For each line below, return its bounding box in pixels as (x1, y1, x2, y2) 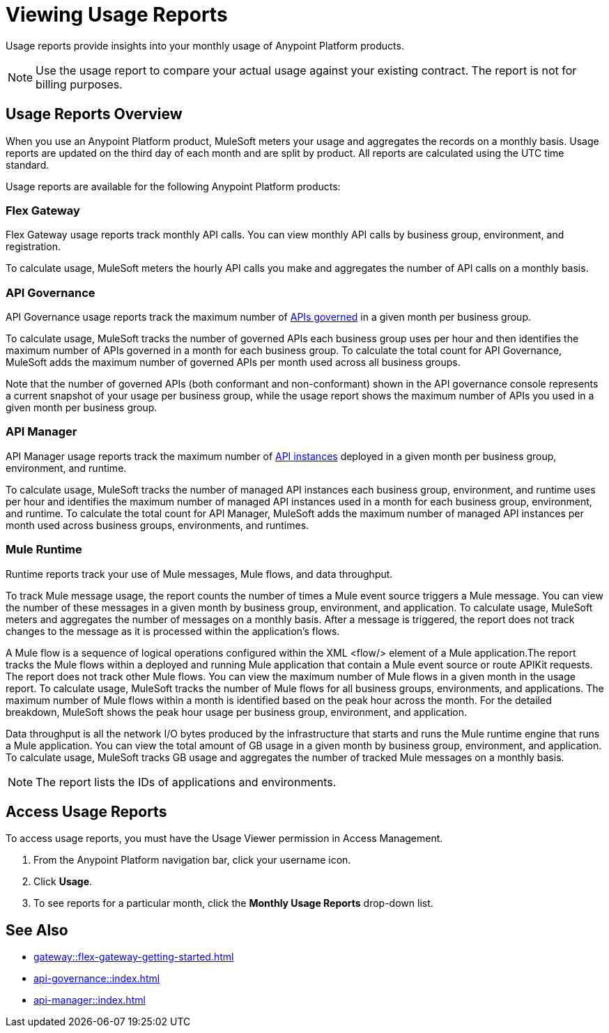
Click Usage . (33, 875, 93, 888)
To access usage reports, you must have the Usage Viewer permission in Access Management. (6, 832, 443, 845)
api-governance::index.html (33, 972, 160, 985)
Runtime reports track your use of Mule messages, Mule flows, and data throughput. (6, 567, 393, 580)
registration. (6, 240, 61, 253)
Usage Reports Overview (6, 105, 183, 123)
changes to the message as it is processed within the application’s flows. (6, 625, 340, 637)
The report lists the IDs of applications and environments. (36, 774, 337, 789)
